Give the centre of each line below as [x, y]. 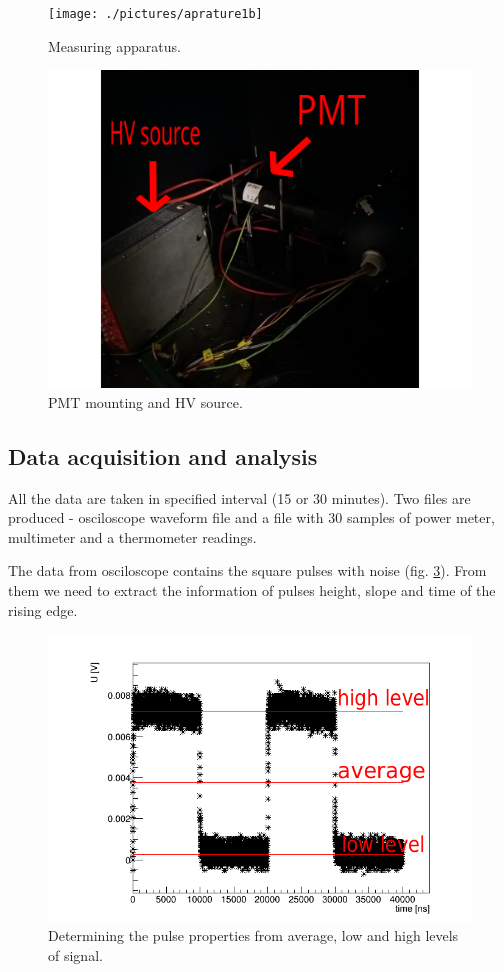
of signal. [75, 954]
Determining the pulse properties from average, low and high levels [253, 935]
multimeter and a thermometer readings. [132, 536]
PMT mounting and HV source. [145, 401]
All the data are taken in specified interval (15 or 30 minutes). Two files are [239, 497]
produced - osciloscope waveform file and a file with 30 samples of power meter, [251, 517]
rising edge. [43, 609]
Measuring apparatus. [114, 45]
